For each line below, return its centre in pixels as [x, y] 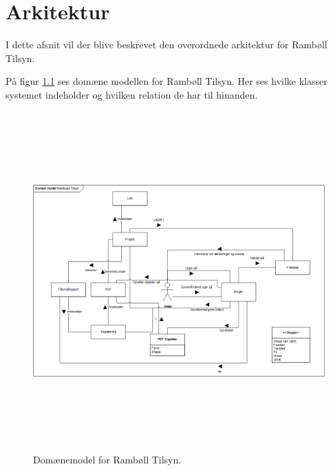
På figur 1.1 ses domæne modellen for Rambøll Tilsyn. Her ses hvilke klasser [166, 81]
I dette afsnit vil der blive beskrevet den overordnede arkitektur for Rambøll [166, 44]
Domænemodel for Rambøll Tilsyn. [107, 460]
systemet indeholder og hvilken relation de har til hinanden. [132, 94]
